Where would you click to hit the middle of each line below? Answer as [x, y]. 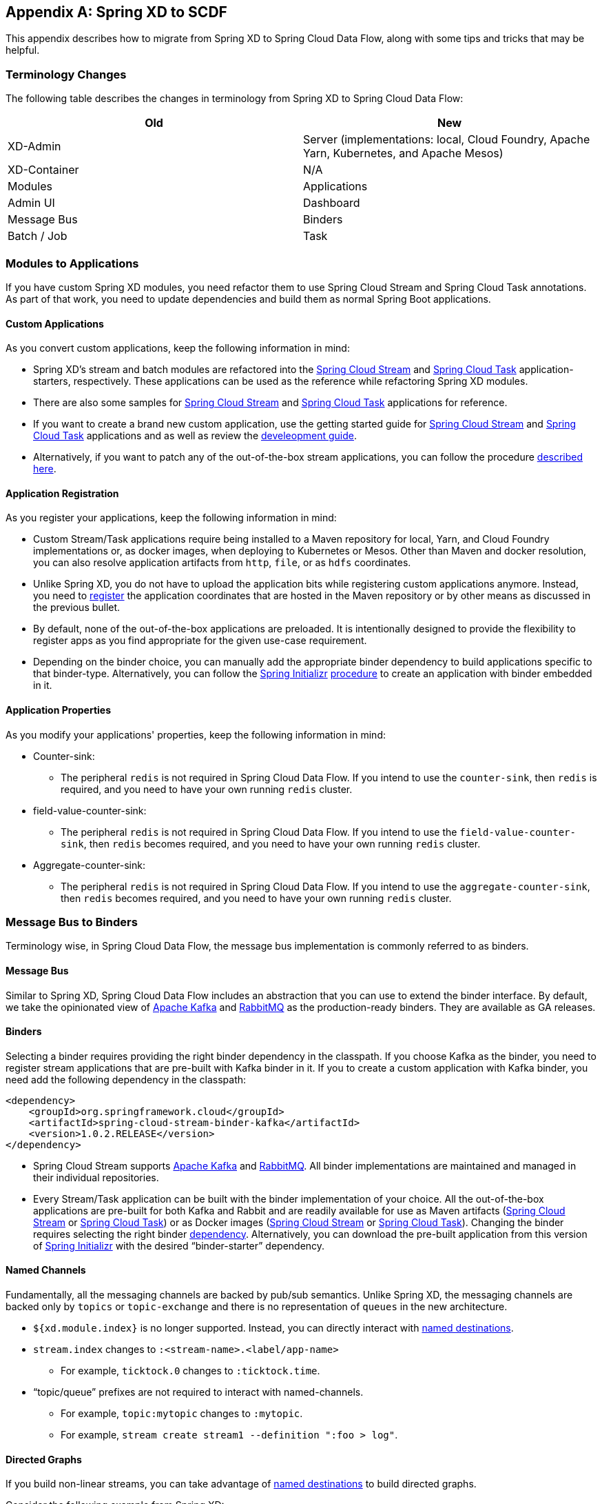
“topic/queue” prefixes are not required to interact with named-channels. [198, 1392]
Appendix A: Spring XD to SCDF [116, 12]
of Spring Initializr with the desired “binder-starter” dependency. [179, 1245]
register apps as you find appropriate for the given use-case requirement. [200, 641]
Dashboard [332, 203]
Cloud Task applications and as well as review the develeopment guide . [195, 436]
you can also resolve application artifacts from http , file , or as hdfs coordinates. [222, 563]
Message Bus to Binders [72, 922]
